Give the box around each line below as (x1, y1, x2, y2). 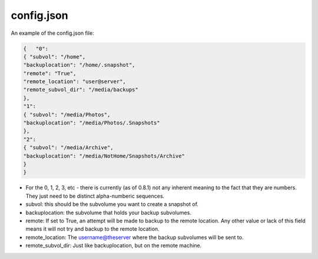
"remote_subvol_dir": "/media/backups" (23, 86, 138, 93)
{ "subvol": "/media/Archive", (23, 145, 114, 151)
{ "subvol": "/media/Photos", (23, 111, 111, 118)
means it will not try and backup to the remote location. (25, 225, 160, 232)
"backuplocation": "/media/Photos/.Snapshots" (23, 120, 160, 126)
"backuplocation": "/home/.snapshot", (23, 62, 135, 68)
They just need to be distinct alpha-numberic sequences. (25, 192, 165, 199)
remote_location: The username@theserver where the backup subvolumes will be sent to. (25, 234, 244, 241)
